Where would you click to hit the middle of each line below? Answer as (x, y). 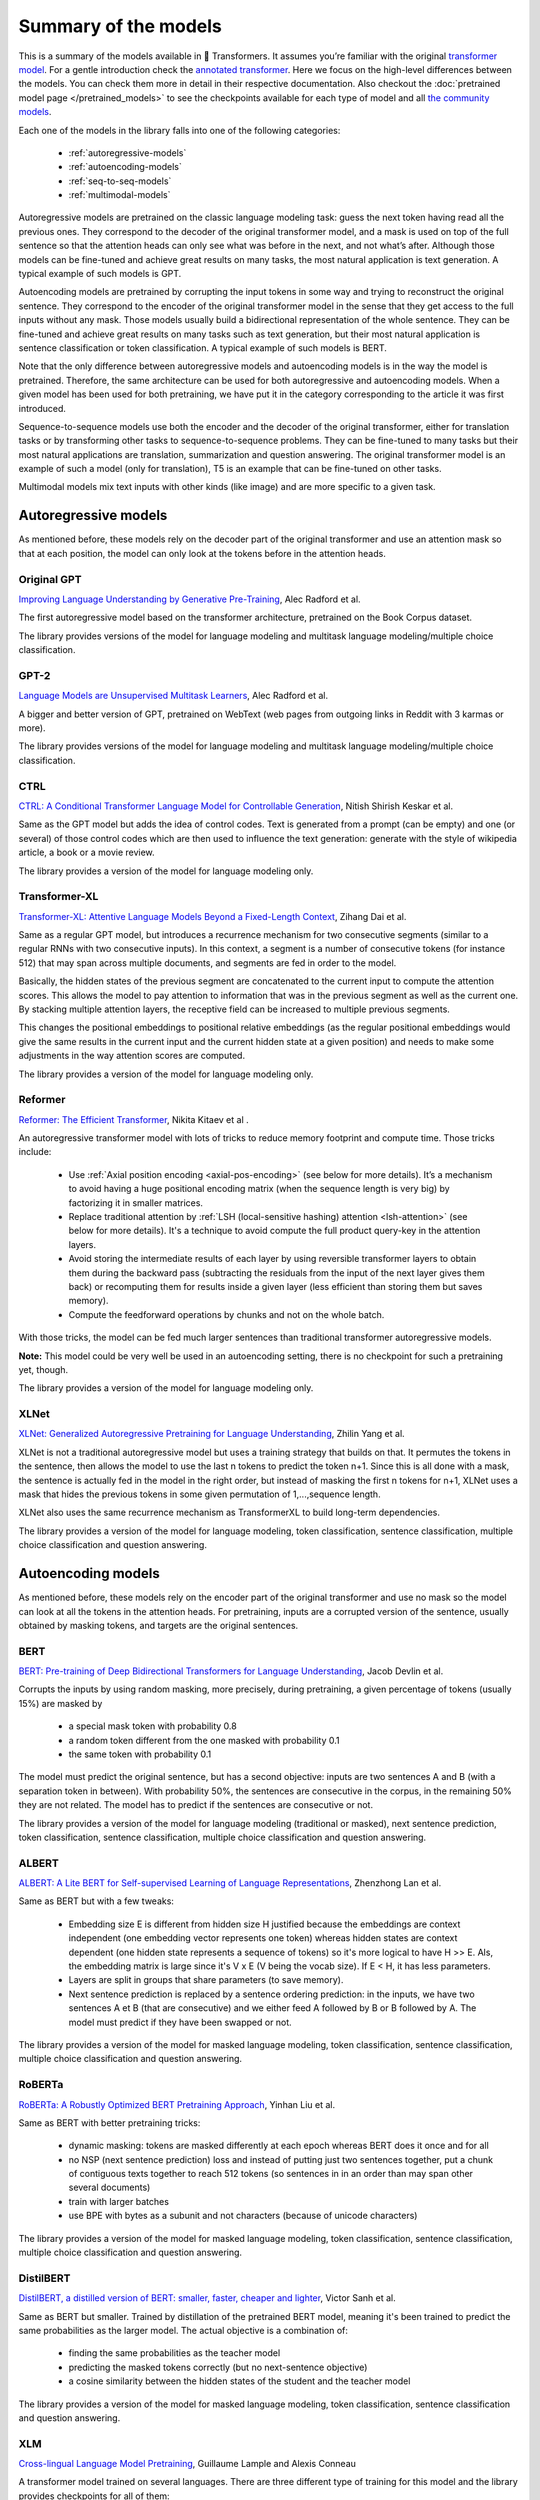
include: (35, 1152)
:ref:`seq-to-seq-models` (120, 181)
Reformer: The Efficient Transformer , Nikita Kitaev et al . (133, 1119)
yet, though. (43, 1369)
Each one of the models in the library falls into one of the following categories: (179, 130)
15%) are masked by (60, 1703)
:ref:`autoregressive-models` (127, 152)
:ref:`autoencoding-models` (125, 167)
